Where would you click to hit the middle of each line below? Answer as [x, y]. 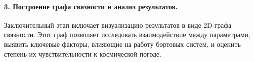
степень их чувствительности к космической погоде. [83, 53]
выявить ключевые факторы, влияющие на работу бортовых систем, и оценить [123, 44]
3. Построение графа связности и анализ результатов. [91, 6]
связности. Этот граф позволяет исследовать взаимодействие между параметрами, [127, 34]
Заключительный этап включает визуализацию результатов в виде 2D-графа [118, 25]
